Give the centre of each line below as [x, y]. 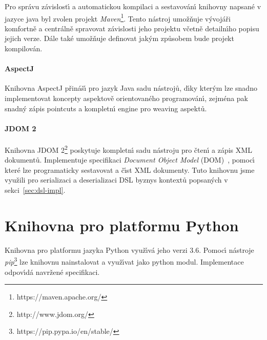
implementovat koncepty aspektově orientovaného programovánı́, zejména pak [127, 98]
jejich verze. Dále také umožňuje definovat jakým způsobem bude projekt [119, 38]
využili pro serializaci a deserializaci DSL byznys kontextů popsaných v [116, 180]
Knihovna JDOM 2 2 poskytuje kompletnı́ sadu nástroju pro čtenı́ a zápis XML [128, 149]
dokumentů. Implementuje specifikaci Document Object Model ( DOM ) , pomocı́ [130, 160]
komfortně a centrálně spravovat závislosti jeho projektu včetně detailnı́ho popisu [132, 28]
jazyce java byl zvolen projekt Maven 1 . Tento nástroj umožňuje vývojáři [118, 17]
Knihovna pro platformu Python [122, 225]
